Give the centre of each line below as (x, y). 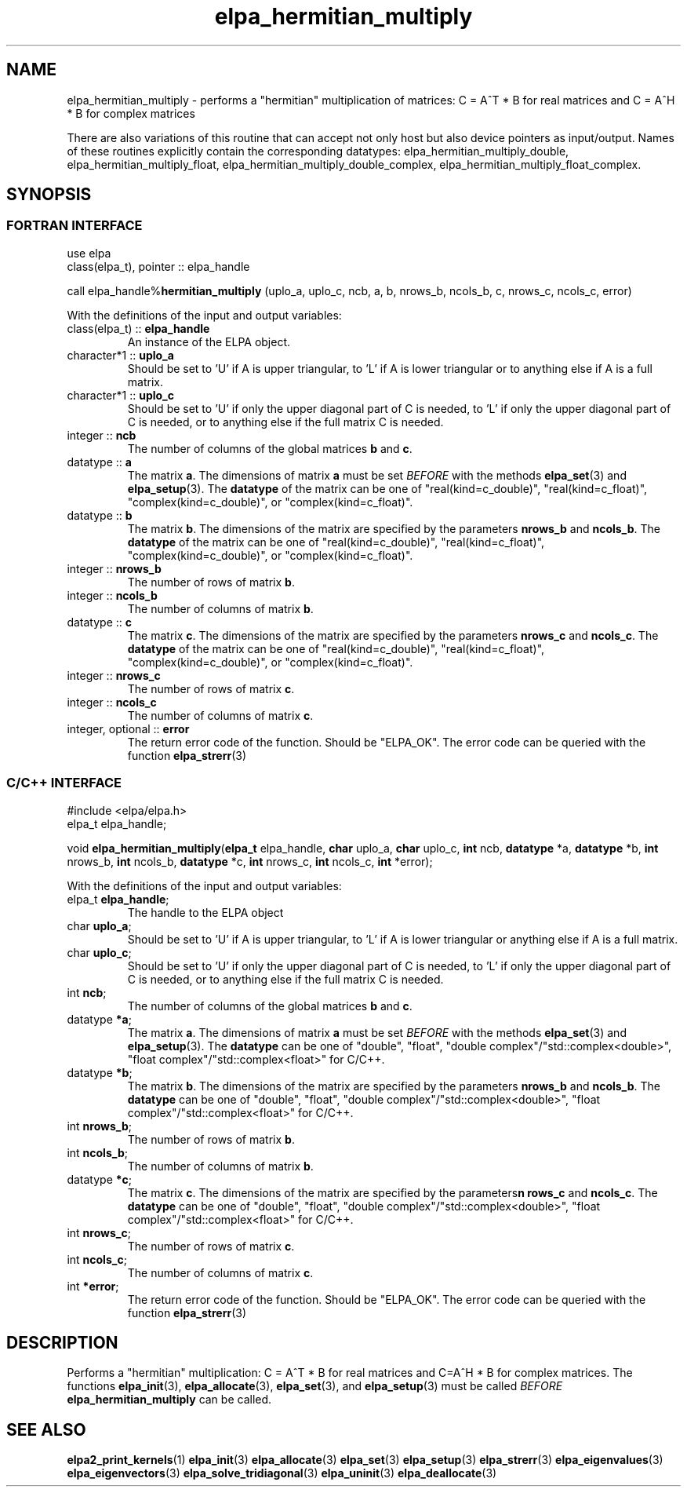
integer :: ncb (102, 435)
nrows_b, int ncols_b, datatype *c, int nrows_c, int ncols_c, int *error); (250, 861)
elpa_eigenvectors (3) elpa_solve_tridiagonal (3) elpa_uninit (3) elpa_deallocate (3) (282, 1473)
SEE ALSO (46, 1429)
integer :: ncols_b (112, 595)
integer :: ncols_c (112, 702)
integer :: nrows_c (114, 675)
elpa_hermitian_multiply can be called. (169, 1400)
